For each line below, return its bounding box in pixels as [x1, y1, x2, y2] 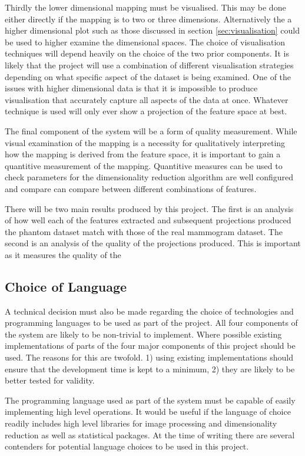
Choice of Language [5, 277, 127, 295]
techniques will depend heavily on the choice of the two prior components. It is [5, 47, 289, 60]
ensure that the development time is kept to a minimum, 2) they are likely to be [5, 362, 295, 375]
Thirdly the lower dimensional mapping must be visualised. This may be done [5, 1, 286, 13]
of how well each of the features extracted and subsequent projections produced [5, 214, 291, 226]
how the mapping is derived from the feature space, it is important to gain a [5, 148, 281, 160]
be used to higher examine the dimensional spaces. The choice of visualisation [5, 35, 286, 48]
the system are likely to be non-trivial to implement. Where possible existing [5, 328, 282, 340]
